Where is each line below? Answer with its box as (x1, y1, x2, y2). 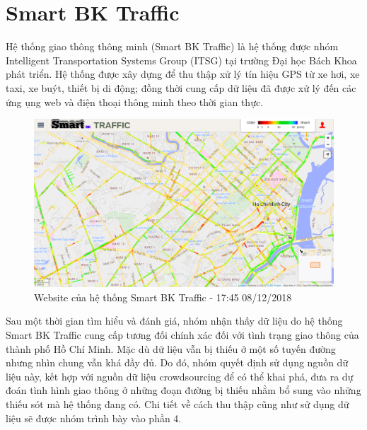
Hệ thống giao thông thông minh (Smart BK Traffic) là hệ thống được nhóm (6, 39, 339, 54)
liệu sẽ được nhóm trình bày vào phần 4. (6, 410, 182, 425)
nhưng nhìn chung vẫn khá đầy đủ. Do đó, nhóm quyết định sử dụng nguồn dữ (6, 355, 349, 370)
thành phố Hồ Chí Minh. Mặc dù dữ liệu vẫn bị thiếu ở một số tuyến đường (6, 341, 336, 356)
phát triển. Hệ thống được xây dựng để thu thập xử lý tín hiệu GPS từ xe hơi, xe (6, 66, 360, 81)
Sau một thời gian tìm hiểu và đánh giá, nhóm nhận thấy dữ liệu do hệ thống (6, 313, 343, 328)
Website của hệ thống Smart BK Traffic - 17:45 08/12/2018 (34, 289, 292, 304)
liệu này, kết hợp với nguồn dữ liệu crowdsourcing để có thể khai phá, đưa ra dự (6, 368, 354, 383)
